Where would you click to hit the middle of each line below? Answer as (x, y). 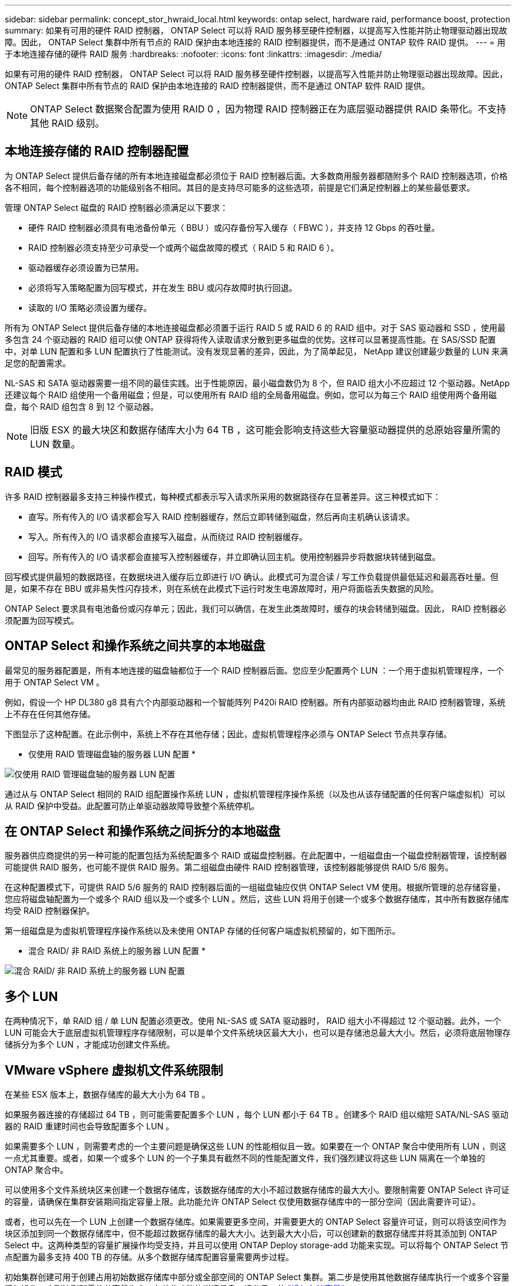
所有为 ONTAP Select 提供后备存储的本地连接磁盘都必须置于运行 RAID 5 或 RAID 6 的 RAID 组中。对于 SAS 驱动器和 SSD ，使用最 (255, 327)
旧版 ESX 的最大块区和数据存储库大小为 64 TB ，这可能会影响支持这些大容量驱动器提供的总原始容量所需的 (265, 430)
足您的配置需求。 (38, 363)
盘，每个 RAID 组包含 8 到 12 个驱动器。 (82, 406)
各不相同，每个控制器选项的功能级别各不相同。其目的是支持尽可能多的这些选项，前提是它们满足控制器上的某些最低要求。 (240, 187)
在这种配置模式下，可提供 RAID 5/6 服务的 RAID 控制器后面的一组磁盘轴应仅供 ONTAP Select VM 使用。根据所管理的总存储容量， (255, 887)
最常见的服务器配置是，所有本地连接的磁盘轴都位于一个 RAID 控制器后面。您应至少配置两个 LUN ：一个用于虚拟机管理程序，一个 (254, 670)
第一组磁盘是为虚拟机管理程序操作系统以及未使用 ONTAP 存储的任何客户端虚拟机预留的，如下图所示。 (203, 931)
